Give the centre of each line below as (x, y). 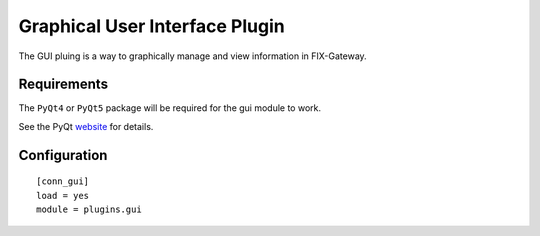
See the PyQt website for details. (86, 126)
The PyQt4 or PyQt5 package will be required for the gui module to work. (170, 108)
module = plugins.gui (89, 209)
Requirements (63, 84)
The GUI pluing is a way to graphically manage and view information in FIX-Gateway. (192, 56)
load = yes (63, 195)
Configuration (63, 155)
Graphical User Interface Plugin (151, 26)
